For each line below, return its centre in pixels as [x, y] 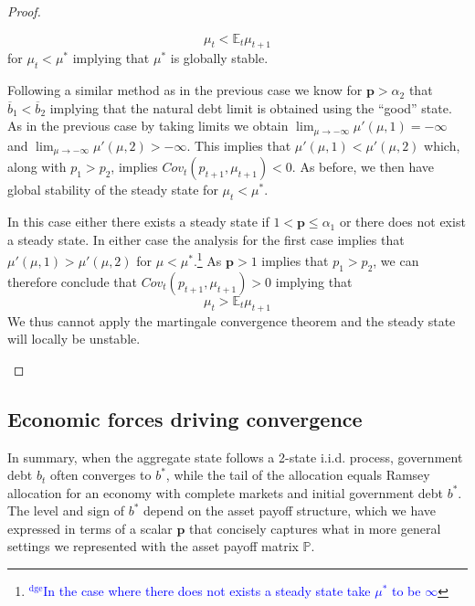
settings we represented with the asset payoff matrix [153, 546]
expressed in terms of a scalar [90, 528]
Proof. [24, 11]
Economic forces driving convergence [185, 418]
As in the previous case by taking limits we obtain [148, 126]
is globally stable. [219, 58]
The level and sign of [66, 510]
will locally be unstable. [74, 339]
